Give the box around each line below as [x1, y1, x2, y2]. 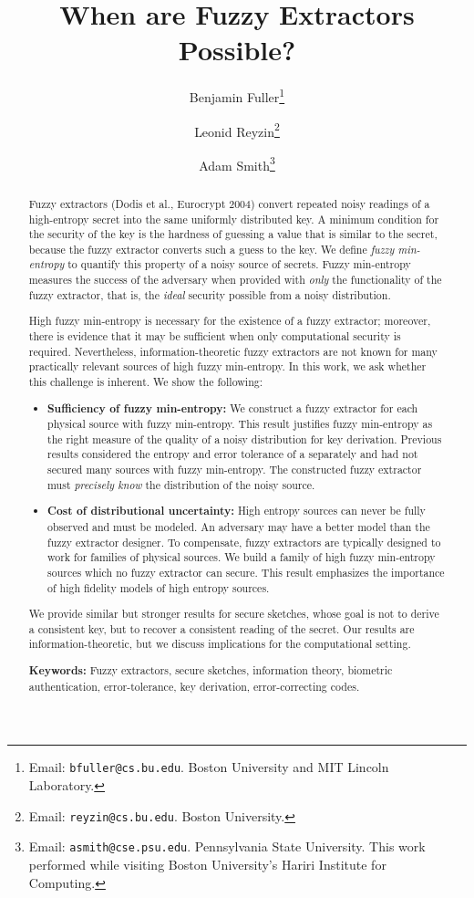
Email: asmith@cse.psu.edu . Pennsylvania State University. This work [28, 837, 426, 856]
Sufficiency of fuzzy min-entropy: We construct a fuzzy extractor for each [47, 400, 418, 416]
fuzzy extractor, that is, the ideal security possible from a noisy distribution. [28, 287, 391, 302]
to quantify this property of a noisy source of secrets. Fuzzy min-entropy [67, 256, 411, 272]
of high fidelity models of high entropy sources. [47, 580, 270, 595]
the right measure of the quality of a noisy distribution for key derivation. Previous [47, 431, 442, 446]
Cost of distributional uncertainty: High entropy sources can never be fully [47, 503, 426, 519]
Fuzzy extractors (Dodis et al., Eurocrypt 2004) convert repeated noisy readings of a [28, 195, 430, 211]
